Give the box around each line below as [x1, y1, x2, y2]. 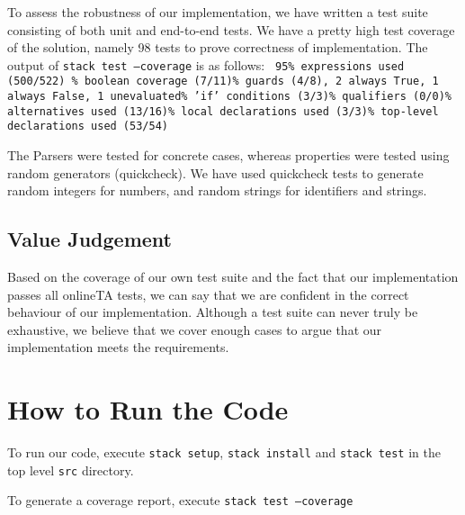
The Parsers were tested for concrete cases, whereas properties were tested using [7, 146, 450, 165]
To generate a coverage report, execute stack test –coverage [7, 491, 353, 510]
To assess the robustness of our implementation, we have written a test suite [7, 3, 428, 21]
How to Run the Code [7, 391, 289, 428]
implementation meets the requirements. [7, 338, 229, 357]
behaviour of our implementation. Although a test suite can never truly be [7, 303, 418, 321]
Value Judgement [7, 225, 172, 253]
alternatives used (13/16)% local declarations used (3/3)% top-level [7, 104, 439, 118]
